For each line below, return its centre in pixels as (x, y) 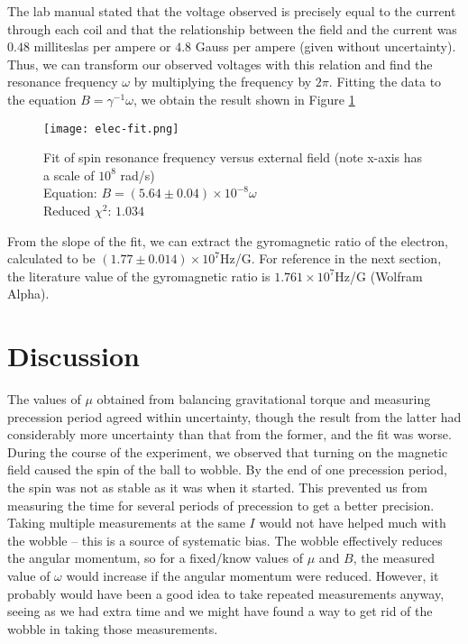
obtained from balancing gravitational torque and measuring (264, 399)
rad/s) (138, 175)
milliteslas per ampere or (102, 46)
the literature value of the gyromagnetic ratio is (139, 276)
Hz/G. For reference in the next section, (330, 258)
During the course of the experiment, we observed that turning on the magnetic (228, 451)
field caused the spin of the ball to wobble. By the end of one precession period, (227, 469)
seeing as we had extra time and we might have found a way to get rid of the (220, 611)
